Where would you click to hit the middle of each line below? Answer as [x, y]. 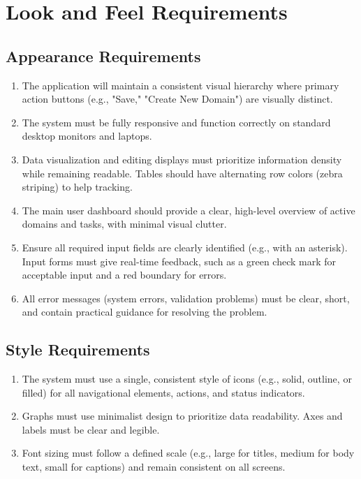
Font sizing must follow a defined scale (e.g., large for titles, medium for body [188, 453]
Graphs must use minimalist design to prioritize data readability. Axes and [182, 416]
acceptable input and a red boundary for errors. [124, 275]
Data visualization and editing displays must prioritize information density [182, 159]
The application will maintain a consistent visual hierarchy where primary [180, 85]
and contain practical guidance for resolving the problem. [145, 312]
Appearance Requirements [103, 56]
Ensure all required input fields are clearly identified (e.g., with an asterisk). [185, 247]
